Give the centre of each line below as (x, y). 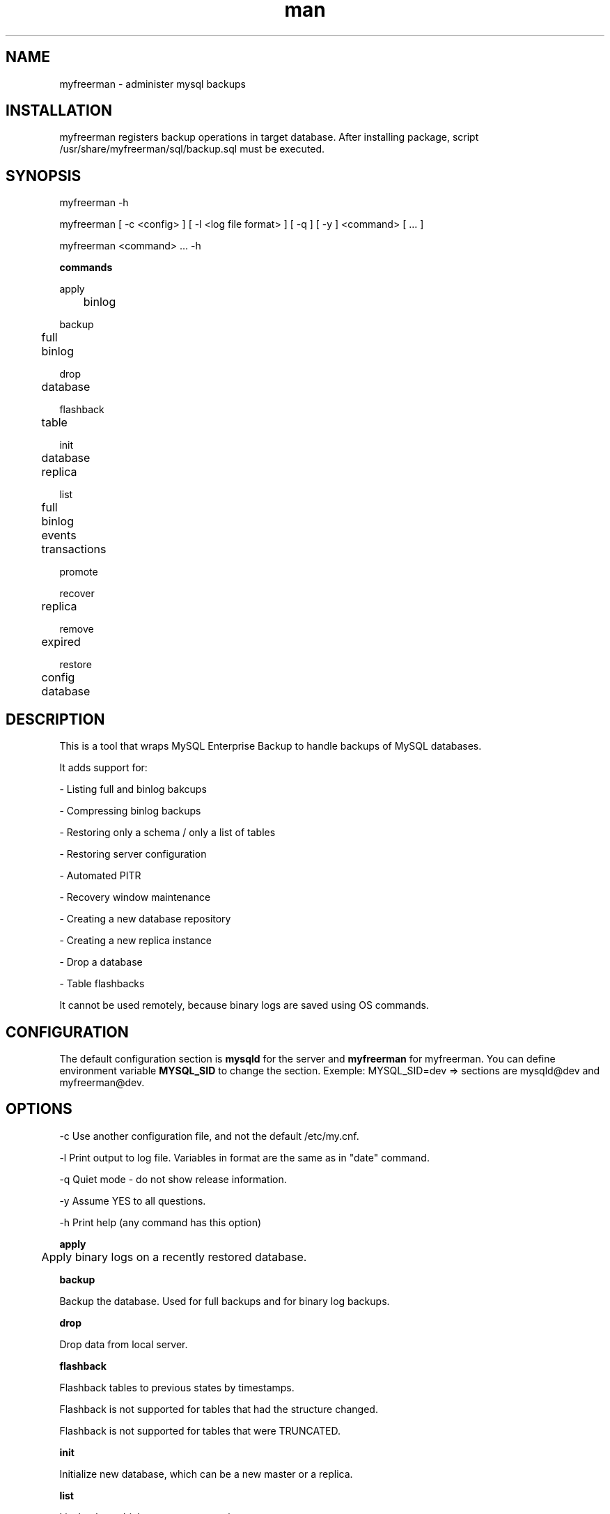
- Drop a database (101, 962)
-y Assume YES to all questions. (133, 1200)
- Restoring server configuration (133, 854)
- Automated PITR (100, 876)
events (59, 535)
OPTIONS (39, 1109)
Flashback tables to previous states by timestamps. (177, 1387)
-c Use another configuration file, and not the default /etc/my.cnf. (209, 1136)
